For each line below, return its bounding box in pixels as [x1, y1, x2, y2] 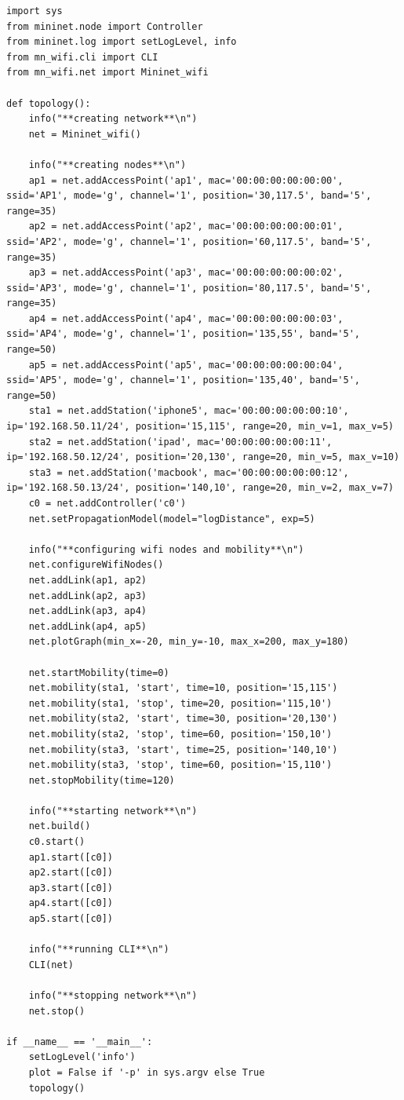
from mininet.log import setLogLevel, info [6, 36, 237, 48]
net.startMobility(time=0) [28, 667, 169, 678]
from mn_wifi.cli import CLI [6, 51, 158, 63]
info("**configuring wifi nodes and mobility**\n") [28, 543, 304, 555]
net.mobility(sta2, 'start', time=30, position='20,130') [28, 713, 338, 725]
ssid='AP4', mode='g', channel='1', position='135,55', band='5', [6, 328, 361, 340]
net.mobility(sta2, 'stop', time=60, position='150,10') [28, 728, 333, 740]
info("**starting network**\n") [28, 805, 198, 817]
